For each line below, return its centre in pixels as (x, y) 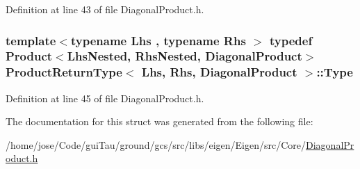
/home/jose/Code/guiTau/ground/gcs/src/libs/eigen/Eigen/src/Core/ (156, 144)
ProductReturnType (64, 72)
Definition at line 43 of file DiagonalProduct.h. (105, 9)
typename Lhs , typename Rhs (158, 40)
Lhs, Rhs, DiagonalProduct (219, 72)
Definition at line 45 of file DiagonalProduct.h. (105, 98)
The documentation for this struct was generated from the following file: (159, 121)
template (31, 40)
